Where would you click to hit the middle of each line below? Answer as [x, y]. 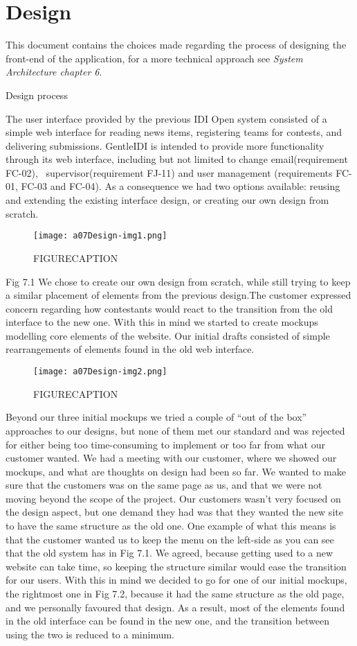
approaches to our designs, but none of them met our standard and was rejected [175, 430]
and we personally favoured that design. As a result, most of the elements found [175, 607]
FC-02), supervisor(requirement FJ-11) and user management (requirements [169, 172]
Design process [37, 95]
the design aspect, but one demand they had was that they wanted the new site [174, 512]
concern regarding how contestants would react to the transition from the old [169, 308]
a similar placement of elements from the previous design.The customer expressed [178, 295]
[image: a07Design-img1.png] [100, 236]
